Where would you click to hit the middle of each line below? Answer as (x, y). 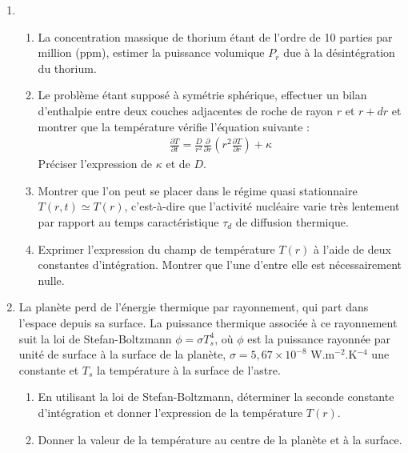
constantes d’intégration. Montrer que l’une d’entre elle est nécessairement (220, 265)
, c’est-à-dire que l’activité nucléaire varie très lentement (262, 206)
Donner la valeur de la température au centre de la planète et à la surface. (220, 439)
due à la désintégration (339, 52)
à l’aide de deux (352, 249)
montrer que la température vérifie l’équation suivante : (174, 126)
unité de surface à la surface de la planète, (122, 354)
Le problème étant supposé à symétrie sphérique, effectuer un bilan (202, 95)
